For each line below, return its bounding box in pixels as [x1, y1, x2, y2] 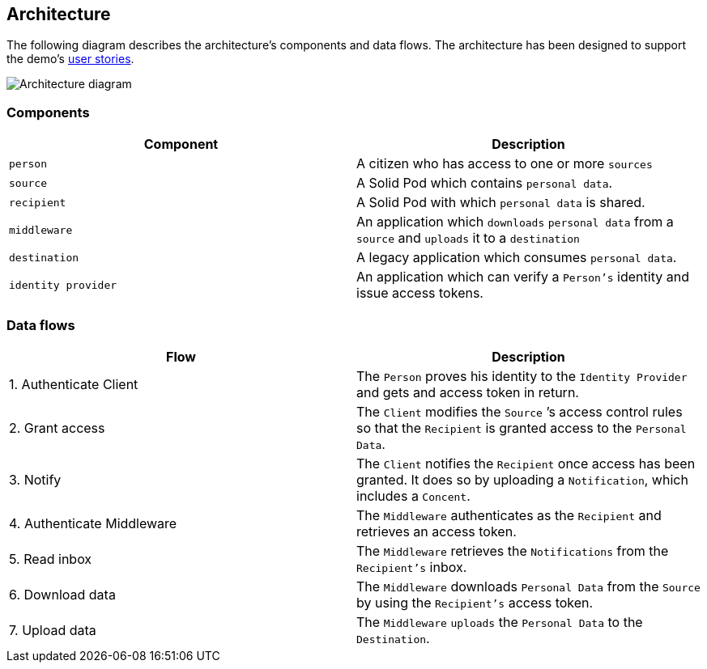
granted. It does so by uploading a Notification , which [356, 471, 688, 488]
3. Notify [9, 471, 62, 488]
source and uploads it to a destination [356, 230, 580, 247]
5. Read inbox [9, 550, 92, 567]
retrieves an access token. [356, 523, 517, 540]
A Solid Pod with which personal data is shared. [356, 194, 645, 211]
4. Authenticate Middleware [9, 514, 177, 531]
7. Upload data [9, 621, 96, 638]
